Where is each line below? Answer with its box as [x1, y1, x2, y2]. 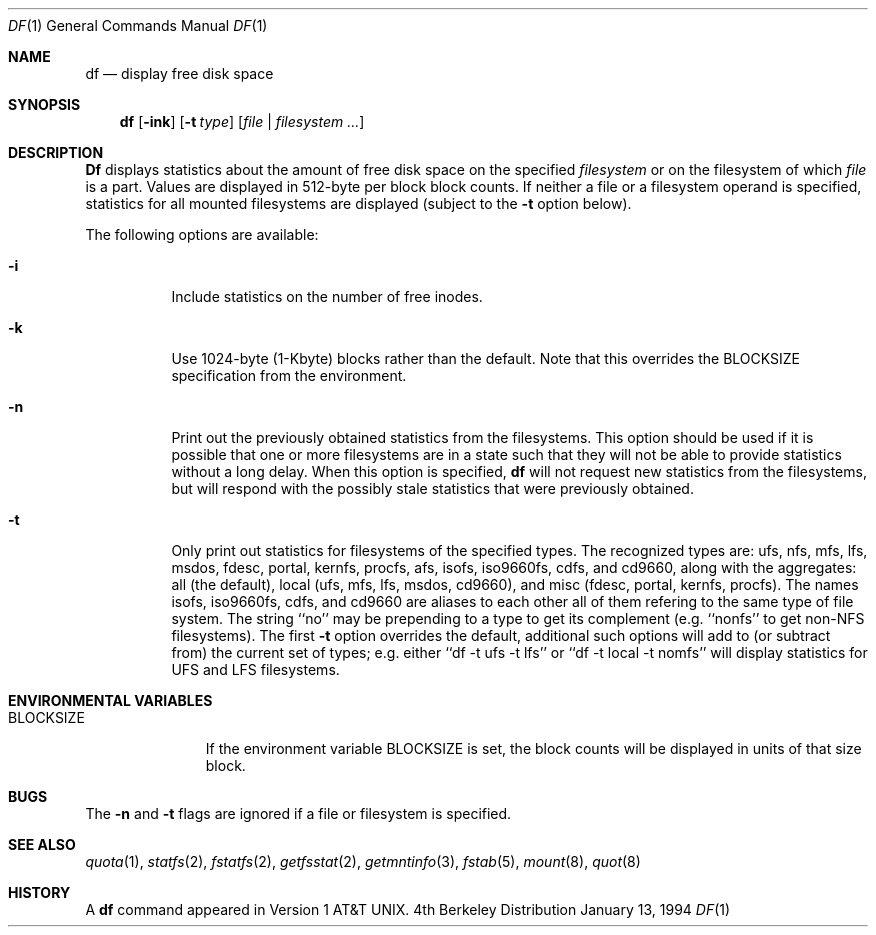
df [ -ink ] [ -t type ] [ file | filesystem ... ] [119, 113, 365, 130]
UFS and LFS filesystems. [171, 661, 340, 678]
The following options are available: [85, 226, 319, 243]
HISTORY [8, 884, 71, 901]
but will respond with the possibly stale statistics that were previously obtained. [171, 480, 694, 497]
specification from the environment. [171, 367, 407, 384]
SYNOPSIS [8, 96, 81, 113]
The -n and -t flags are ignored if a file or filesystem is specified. [85, 805, 512, 822]
